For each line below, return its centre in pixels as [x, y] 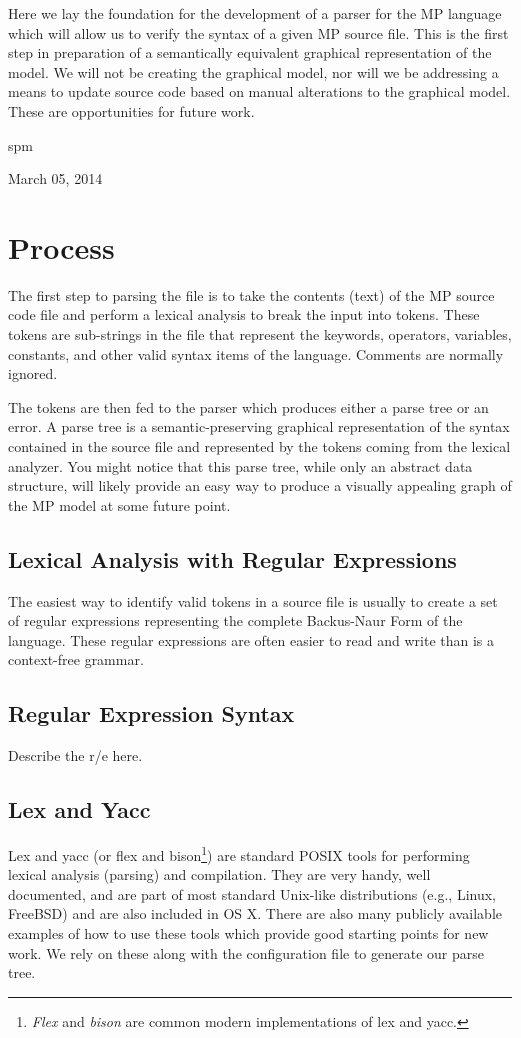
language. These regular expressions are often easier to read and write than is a [251, 639]
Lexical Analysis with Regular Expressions [232, 558]
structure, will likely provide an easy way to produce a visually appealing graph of [260, 485]
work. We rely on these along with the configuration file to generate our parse [246, 952]
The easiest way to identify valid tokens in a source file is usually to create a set [253, 600]
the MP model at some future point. [119, 504]
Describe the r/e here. [75, 755]
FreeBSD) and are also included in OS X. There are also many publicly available [255, 913]
